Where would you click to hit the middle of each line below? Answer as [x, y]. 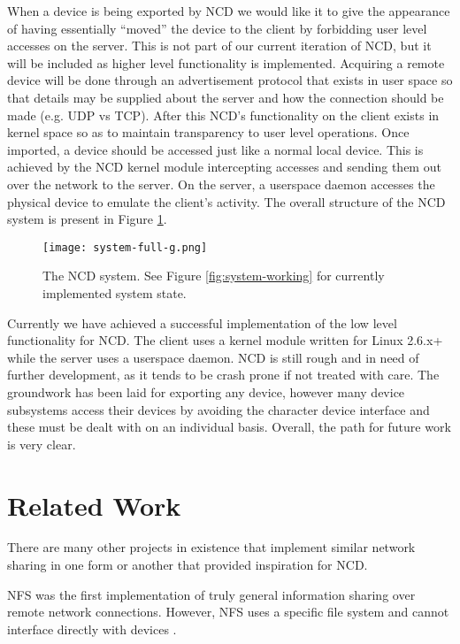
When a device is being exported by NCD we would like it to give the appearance [229, 11]
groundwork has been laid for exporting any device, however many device [206, 391]
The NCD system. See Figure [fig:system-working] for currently [214, 276]
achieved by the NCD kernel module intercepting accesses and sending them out [224, 167]
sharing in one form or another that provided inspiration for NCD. [188, 565]
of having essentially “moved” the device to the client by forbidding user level [217, 28]
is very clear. [42, 444]
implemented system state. [115, 292]
